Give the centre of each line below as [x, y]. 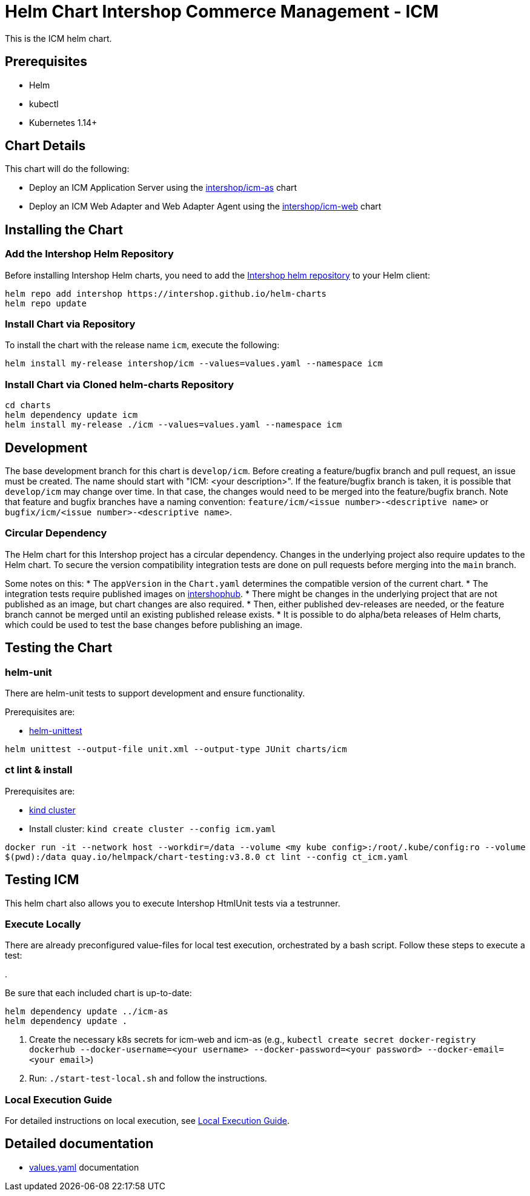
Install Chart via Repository [70, 324]
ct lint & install [39, 770]
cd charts [28, 405]
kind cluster [52, 810]
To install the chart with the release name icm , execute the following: [142, 345]
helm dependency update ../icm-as [87, 1012]
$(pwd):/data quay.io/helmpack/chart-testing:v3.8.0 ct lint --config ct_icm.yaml [207, 857]
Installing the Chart [64, 230]
